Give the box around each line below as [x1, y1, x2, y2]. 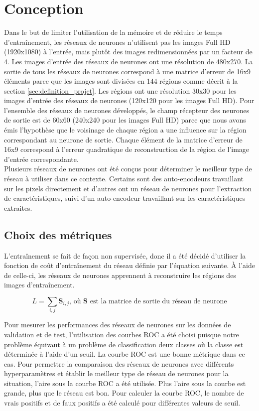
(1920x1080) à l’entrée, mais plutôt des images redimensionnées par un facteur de [4, 46, 253, 57]
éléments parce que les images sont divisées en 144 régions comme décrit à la [4, 76, 238, 86]
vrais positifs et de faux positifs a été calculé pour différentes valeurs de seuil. [4, 398, 241, 408]
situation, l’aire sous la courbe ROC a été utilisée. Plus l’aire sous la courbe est [4, 378, 246, 388]
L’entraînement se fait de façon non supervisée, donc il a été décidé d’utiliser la [4, 250, 246, 261]
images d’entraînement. [4, 279, 75, 290]
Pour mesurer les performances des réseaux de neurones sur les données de [4, 319, 231, 330]
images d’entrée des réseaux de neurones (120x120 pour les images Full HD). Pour [4, 95, 255, 106]
